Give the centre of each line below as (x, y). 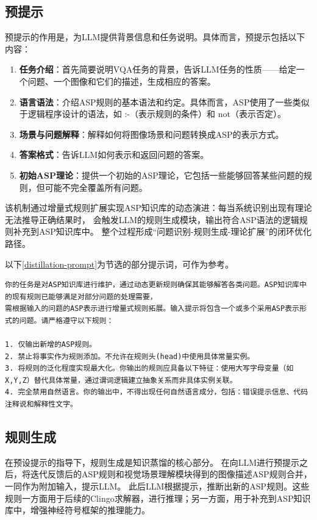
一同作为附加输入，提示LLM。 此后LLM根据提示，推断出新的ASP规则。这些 (157, 486)
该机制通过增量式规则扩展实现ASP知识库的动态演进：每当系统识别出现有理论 (158, 208)
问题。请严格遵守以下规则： (66, 320)
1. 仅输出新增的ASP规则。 (51, 345)
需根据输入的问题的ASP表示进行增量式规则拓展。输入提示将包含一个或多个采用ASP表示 (152, 309)
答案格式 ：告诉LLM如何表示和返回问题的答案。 (114, 155)
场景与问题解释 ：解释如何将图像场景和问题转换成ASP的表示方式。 (151, 134)
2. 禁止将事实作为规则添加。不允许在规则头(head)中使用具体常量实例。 (130, 356)
